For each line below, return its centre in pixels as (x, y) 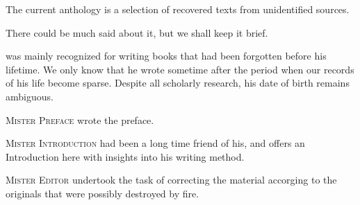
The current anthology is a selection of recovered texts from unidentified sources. (178, 9)
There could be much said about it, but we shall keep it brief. (137, 32)
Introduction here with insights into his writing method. (125, 156)
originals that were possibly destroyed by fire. (103, 193)
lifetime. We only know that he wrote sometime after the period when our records (180, 69)
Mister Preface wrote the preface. (80, 119)
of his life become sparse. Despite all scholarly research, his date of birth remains (178, 83)
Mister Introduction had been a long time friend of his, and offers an (155, 143)
